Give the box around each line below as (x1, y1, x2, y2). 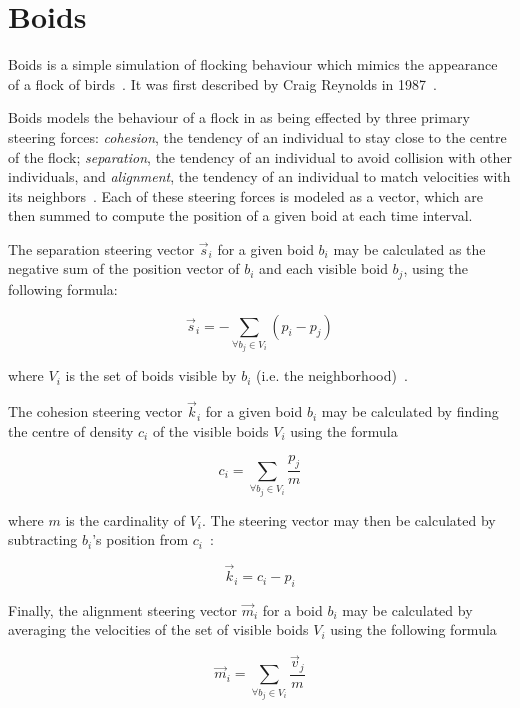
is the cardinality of (65, 509, 185, 530)
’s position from (92, 529, 189, 550)
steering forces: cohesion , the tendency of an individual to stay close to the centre (8, 126, 507, 147)
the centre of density (8, 420, 134, 441)
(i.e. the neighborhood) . (256, 365, 408, 386)
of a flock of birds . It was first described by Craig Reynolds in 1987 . (8, 73, 437, 94)
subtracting (8, 529, 78, 550)
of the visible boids (152, 420, 269, 441)
